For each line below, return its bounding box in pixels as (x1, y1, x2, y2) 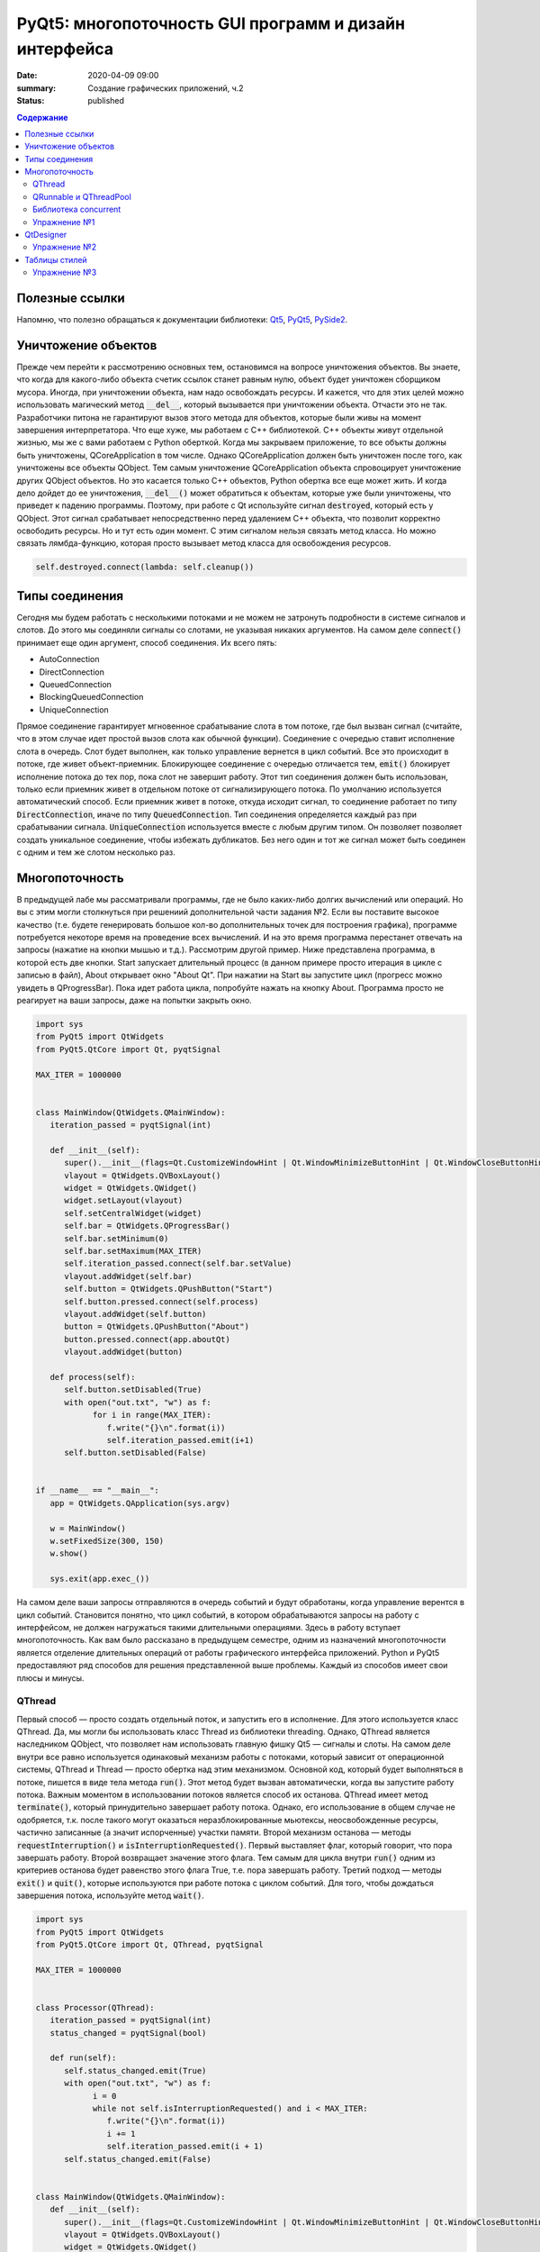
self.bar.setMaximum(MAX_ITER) (64, 1246, 202, 1257)
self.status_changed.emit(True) (64, 2066, 207, 2075)
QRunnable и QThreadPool (32, 191, 132, 202)
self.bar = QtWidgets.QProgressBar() (64, 1221, 231, 1231)
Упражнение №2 (32, 241, 97, 252)
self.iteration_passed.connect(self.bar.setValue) (64, 1258, 292, 1269)
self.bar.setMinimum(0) (64, 1233, 169, 1243)
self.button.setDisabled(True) (64, 1385, 202, 1395)
